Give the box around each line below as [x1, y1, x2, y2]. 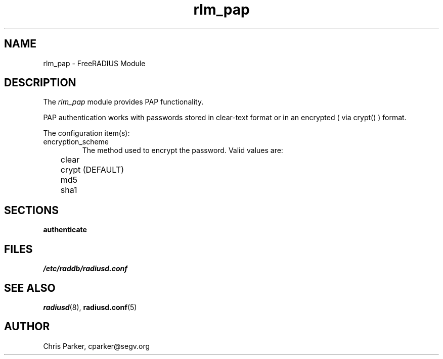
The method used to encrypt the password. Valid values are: [82, 146, 283, 155]
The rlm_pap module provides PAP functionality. [43, 97, 204, 107]
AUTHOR [4, 320, 50, 333]
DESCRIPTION [4, 76, 76, 89]
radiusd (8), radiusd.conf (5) [43, 302, 137, 312]
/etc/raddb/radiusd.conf [43, 264, 128, 273]
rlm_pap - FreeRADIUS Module [43, 59, 146, 68]
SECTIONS [4, 203, 59, 217]
